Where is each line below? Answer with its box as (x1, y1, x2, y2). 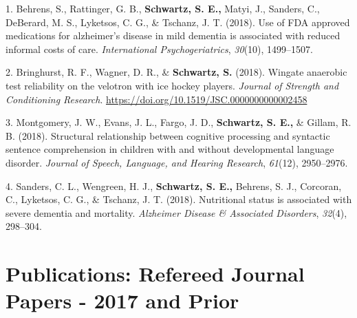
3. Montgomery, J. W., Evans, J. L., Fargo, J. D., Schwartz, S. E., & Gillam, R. (6, 115, 351, 129)
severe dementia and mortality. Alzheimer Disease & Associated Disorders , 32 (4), (6, 205, 347, 220)
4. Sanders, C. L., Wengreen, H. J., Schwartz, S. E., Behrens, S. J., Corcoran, (6, 178, 342, 193)
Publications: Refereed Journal (6, 259, 305, 288)
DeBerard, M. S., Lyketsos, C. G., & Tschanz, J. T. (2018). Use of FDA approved (6, 14, 350, 29)
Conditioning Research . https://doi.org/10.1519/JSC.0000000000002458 (6, 92, 307, 106)
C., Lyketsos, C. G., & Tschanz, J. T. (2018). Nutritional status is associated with (6, 192, 352, 206)
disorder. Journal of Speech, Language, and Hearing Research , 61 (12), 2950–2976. (6, 155, 348, 169)
